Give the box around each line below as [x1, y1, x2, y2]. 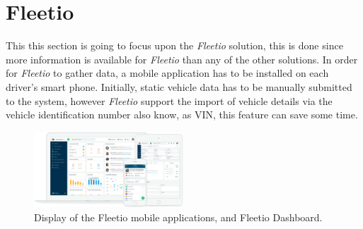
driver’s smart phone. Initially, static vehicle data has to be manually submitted [6, 79, 352, 94]
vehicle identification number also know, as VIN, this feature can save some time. [6, 107, 358, 122]
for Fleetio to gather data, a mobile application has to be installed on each [6, 66, 329, 80]
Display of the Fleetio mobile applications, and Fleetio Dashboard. [34, 209, 323, 224]
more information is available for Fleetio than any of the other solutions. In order [6, 51, 358, 66]
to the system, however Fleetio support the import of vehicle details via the [6, 93, 333, 108]
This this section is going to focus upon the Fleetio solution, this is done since [6, 38, 343, 53]
